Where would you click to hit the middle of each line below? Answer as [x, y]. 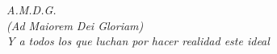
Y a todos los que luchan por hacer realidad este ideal [138, 41]
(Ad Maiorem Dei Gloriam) [75, 25]
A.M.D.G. [31, 10]
